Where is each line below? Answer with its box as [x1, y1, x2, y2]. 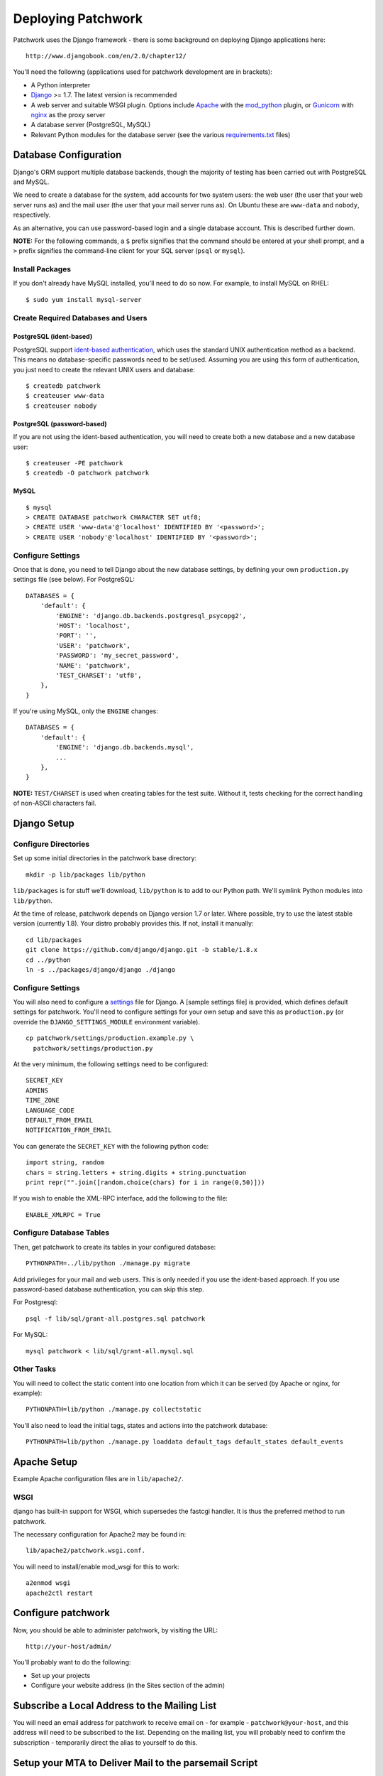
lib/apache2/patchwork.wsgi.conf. [26, 1547, 145, 1555]
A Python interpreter [30, 80, 91, 89]
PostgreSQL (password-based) [13, 419, 108, 428]
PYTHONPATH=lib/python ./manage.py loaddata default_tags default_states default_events [26, 1438, 344, 1446]
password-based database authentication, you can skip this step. [13, 1284, 205, 1293]
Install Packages [13, 264, 71, 274]
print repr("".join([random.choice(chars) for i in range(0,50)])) [26, 1178, 265, 1186]
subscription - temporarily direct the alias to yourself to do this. [13, 1738, 198, 1747]
